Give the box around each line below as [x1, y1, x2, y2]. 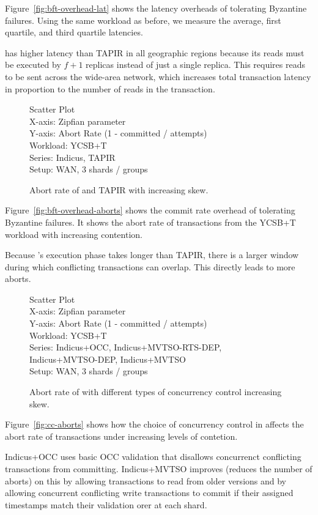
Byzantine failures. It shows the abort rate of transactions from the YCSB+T [5, 215, 296, 228]
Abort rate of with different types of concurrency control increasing [29, 385, 282, 398]
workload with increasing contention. [5, 228, 142, 240]
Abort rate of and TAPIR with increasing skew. [29, 183, 209, 196]
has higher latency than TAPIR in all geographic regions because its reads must [5, 46, 305, 59]
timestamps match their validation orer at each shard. [5, 498, 207, 511]
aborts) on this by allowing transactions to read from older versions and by [5, 474, 286, 487]
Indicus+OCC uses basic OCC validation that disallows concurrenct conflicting [5, 450, 301, 463]
